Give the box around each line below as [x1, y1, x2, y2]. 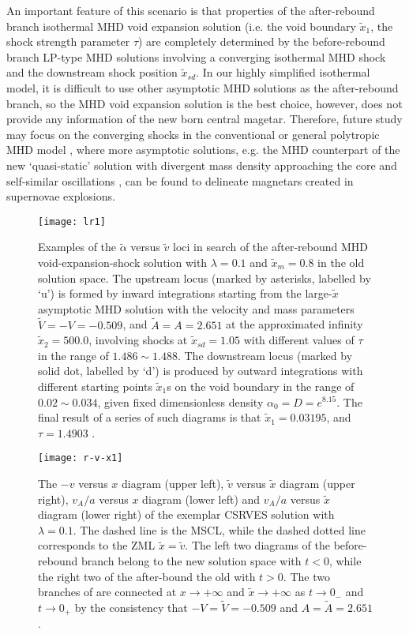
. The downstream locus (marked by [177, 347, 353, 363]
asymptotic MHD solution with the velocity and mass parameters [38, 300, 355, 317]
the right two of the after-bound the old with [38, 568, 256, 584]
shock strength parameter [6, 33, 130, 50]
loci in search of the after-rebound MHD [173, 238, 368, 255]
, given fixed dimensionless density [97, 393, 264, 410]
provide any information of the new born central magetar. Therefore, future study [6, 111, 403, 127]
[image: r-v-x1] [38, 452, 123, 464]
